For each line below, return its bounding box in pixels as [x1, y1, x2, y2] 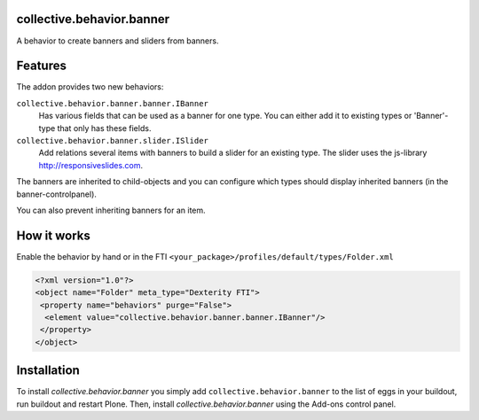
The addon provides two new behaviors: [16, 82, 164, 92]
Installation [16, 363, 80, 378]
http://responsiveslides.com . [38, 159, 144, 170]
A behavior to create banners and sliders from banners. [16, 35, 219, 46]
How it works [16, 228, 90, 243]
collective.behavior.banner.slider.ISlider [16, 136, 208, 145]
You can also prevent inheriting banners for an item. [16, 205, 206, 215]
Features [16, 58, 67, 74]
